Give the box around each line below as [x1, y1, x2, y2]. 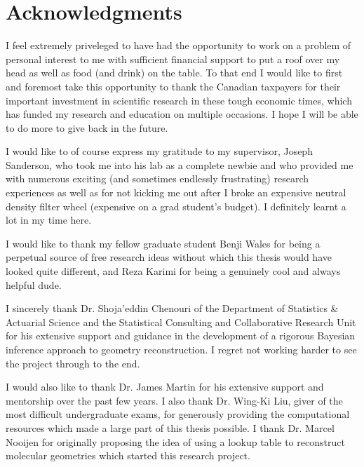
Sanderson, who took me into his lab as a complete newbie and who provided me [6, 157, 353, 172]
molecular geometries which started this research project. [6, 448, 250, 463]
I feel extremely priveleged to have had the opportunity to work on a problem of [6, 38, 351, 53]
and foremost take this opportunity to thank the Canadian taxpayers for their [6, 79, 341, 93]
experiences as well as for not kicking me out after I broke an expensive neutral [6, 185, 346, 200]
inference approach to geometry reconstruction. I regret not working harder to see [6, 342, 357, 356]
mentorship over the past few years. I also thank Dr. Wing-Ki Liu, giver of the [6, 393, 343, 407]
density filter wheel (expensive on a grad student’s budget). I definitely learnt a [6, 198, 346, 213]
